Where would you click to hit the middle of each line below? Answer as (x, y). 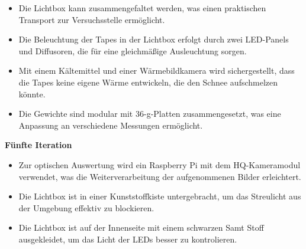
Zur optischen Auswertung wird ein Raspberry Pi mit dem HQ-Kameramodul (160, 164)
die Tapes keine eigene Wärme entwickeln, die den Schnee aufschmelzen (148, 82)
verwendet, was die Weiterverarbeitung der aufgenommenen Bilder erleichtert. (160, 176)
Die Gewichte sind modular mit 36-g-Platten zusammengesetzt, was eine (150, 114)
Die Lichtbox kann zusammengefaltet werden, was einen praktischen (142, 8)
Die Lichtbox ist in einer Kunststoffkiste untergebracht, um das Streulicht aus (160, 196)
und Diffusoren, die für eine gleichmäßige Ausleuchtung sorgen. (133, 50)
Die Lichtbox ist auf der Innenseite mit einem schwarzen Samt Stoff (141, 227)
